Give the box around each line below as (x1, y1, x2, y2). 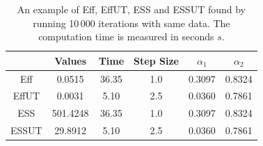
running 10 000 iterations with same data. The (33, 15, 230, 30)
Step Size (134, 53, 179, 67)
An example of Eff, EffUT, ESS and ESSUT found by (17, 2, 246, 16)
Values (54, 53, 87, 67)
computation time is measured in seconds (38, 29, 214, 44)
